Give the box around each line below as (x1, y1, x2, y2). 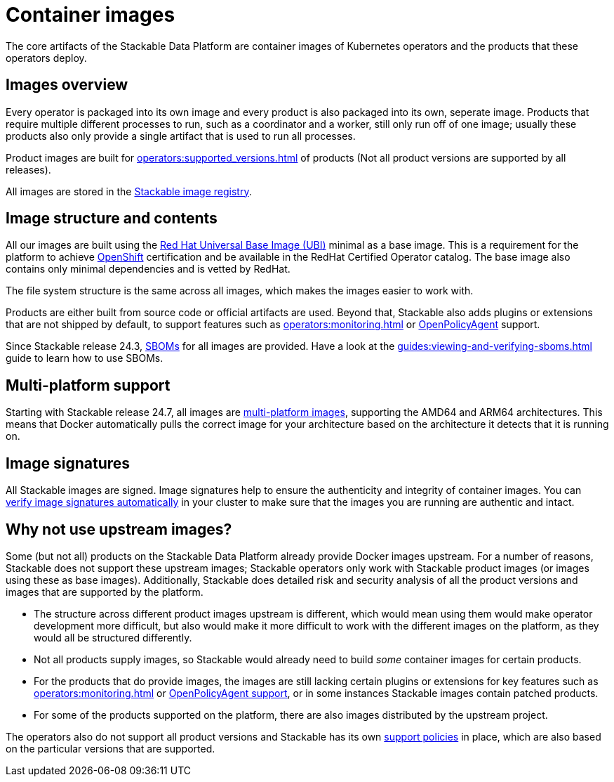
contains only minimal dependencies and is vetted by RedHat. (6, 263, 291, 275)
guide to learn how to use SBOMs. (6, 352, 163, 365)
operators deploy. (6, 51, 87, 64)
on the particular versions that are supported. (6, 742, 215, 755)
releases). (6, 163, 51, 176)
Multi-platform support (6, 376, 171, 394)
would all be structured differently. (34, 631, 192, 644)
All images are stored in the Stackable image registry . (6, 185, 252, 197)
